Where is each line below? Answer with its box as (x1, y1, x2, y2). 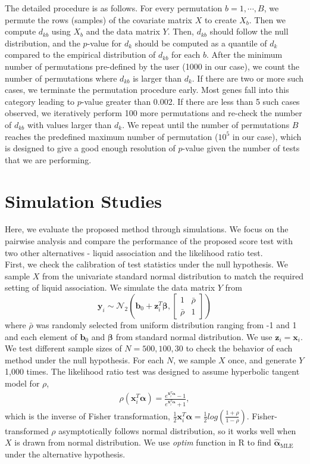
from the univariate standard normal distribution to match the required (42, 269, 304, 282)
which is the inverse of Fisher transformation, (5, 409, 170, 422)
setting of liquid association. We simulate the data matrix (5, 281, 215, 294)
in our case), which (232, 130, 302, 142)
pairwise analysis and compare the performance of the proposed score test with (5, 235, 293, 247)
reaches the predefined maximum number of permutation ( (5, 130, 218, 142)
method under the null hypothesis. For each (5, 353, 164, 366)
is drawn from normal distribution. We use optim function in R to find (14, 436, 271, 449)
